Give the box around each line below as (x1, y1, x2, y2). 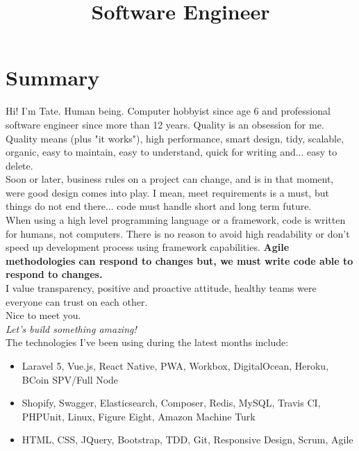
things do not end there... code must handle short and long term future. (6, 199, 312, 213)
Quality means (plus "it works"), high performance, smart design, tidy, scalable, (6, 131, 344, 145)
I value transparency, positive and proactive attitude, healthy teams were (6, 281, 317, 295)
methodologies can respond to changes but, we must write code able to (6, 253, 353, 268)
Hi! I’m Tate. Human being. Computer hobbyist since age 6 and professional (6, 104, 331, 118)
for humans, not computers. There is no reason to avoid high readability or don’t (6, 226, 350, 240)
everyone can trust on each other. (6, 294, 148, 309)
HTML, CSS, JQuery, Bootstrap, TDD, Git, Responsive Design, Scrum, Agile (22, 432, 353, 447)
